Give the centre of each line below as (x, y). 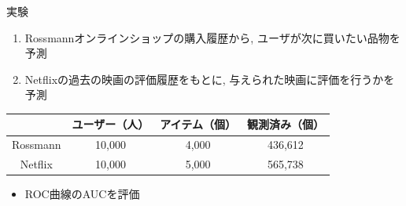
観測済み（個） (285, 124)
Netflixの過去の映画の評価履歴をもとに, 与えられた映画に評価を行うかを (210, 79)
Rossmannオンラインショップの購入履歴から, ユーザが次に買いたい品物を (212, 37)
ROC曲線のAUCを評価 (82, 194)
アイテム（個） (198, 124)
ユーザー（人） (111, 124)
